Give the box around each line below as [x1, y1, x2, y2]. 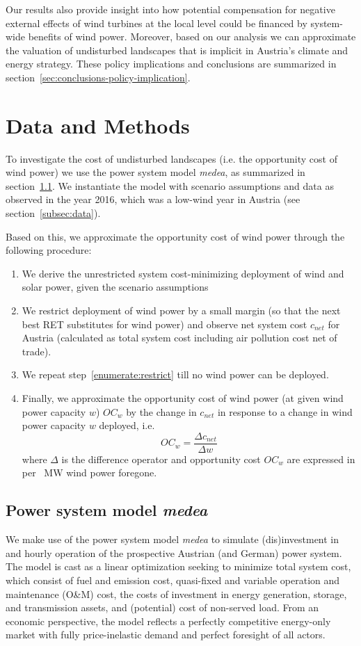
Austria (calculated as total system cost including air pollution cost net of [22, 330, 337, 345]
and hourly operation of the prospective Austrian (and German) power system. [6, 545, 342, 560]
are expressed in [287, 451, 355, 466]
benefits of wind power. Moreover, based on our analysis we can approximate [28, 29, 356, 44]
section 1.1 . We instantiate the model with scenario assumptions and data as [6, 178, 334, 193]
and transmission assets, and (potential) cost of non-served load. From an [6, 600, 319, 615]
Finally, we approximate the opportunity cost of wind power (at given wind [22, 391, 344, 405]
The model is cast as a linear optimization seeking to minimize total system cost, [6, 559, 351, 574]
